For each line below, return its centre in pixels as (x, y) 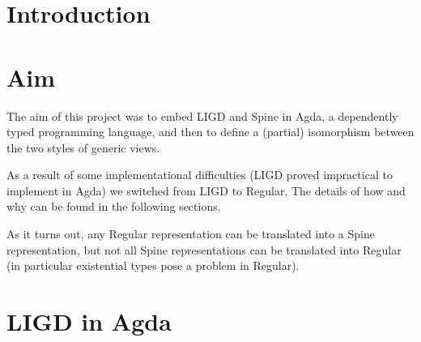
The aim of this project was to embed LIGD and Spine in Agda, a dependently (202, 115)
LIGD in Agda (89, 321)
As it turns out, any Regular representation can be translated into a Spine (191, 234)
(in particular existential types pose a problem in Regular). (153, 265)
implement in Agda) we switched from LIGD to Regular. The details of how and (206, 190)
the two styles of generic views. (83, 147)
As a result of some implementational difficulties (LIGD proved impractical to (200, 175)
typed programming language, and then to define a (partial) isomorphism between (210, 132)
